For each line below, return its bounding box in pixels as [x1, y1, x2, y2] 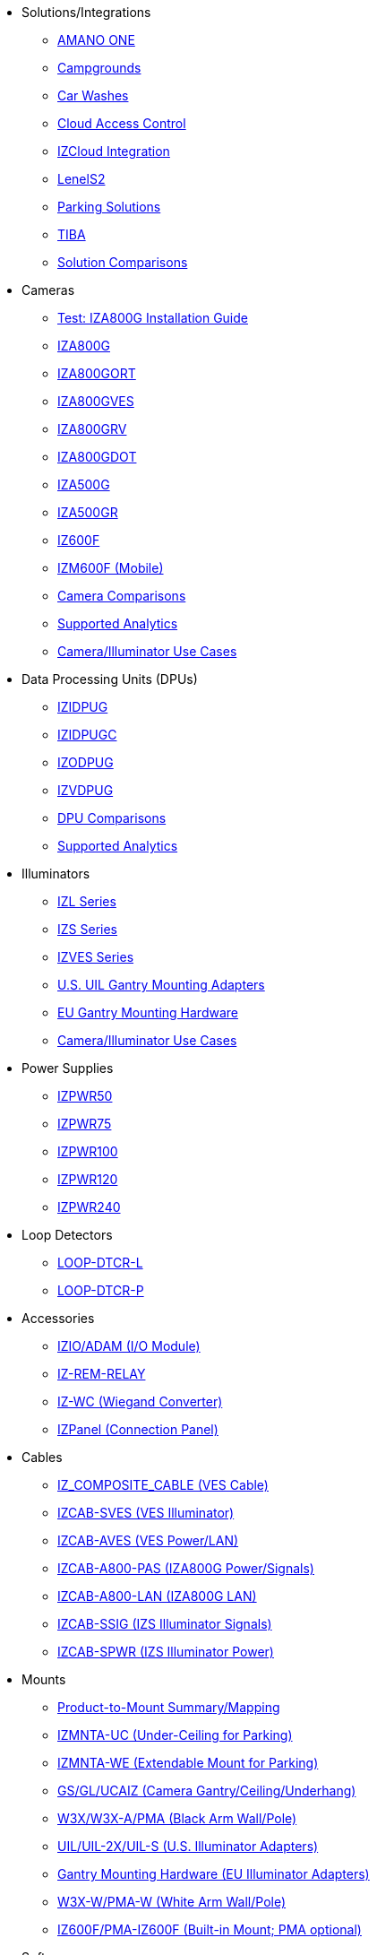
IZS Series [57, 921, 117, 937]
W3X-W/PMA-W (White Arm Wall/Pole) [57, 1894, 287, 1909]
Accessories [21, 1311, 95, 1326]
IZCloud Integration [57, 143, 170, 159]
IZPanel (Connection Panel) [57, 1422, 218, 1437]
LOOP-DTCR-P [57, 1283, 144, 1298]
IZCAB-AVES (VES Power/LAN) [57, 1533, 239, 1548]
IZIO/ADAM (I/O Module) [57, 1338, 201, 1354]
